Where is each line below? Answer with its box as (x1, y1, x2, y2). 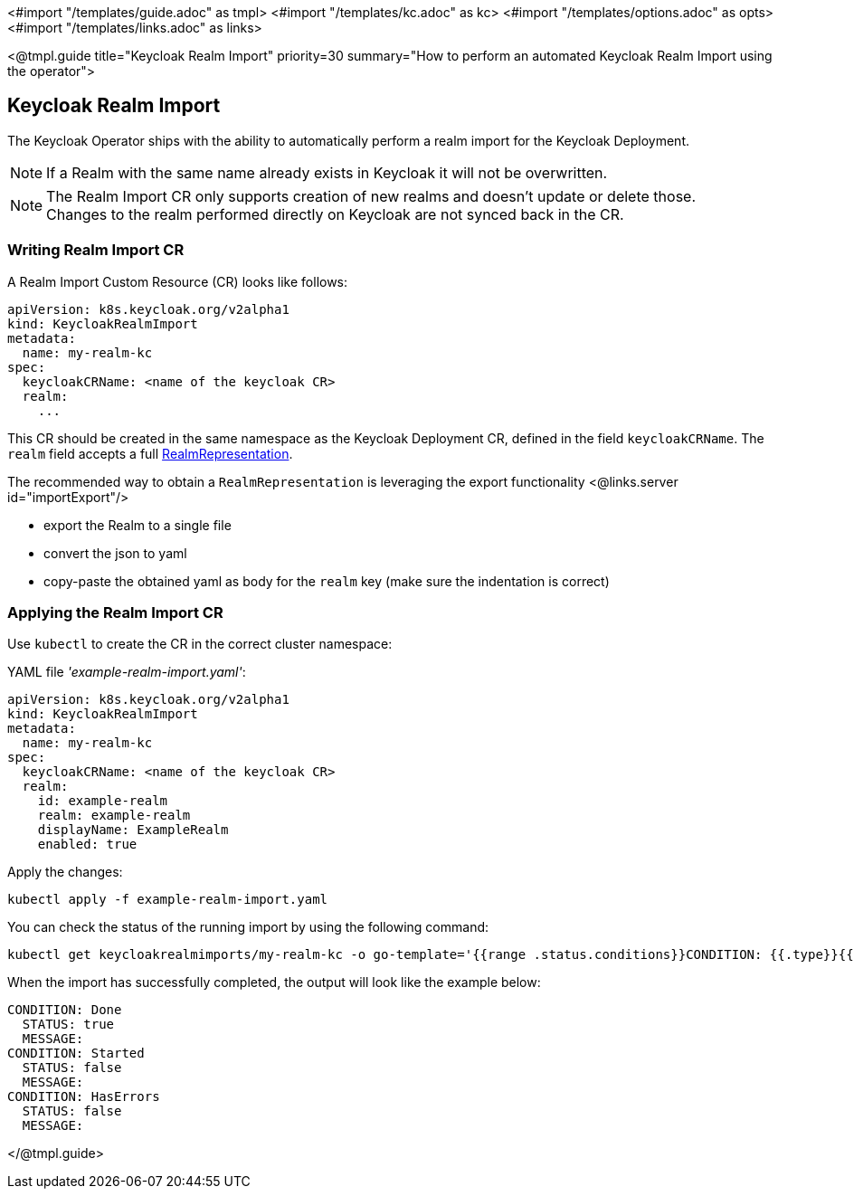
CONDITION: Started (7, 1046, 145, 1061)
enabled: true (37, 837, 138, 852)
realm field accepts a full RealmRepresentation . (7, 445, 293, 461)
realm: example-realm (37, 808, 191, 823)
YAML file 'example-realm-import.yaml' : (7, 664, 246, 680)
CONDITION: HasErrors (7, 1089, 160, 1105)
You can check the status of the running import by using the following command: (7, 919, 489, 935)
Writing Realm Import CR (7, 241, 185, 260)
